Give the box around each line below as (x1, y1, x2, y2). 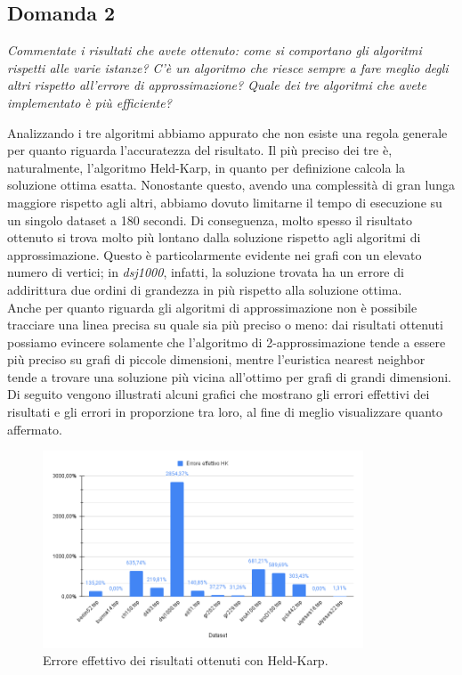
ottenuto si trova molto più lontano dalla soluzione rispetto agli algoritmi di (7, 228, 421, 247)
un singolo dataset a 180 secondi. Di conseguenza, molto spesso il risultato (7, 210, 413, 229)
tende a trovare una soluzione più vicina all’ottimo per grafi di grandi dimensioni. (7, 367, 451, 386)
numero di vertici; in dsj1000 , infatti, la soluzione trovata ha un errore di (7, 263, 404, 281)
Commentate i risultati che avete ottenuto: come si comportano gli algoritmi (7, 41, 422, 60)
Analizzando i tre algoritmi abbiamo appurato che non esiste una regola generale (7, 123, 448, 142)
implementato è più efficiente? (7, 93, 172, 111)
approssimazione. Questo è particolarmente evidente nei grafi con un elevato (7, 245, 422, 264)
